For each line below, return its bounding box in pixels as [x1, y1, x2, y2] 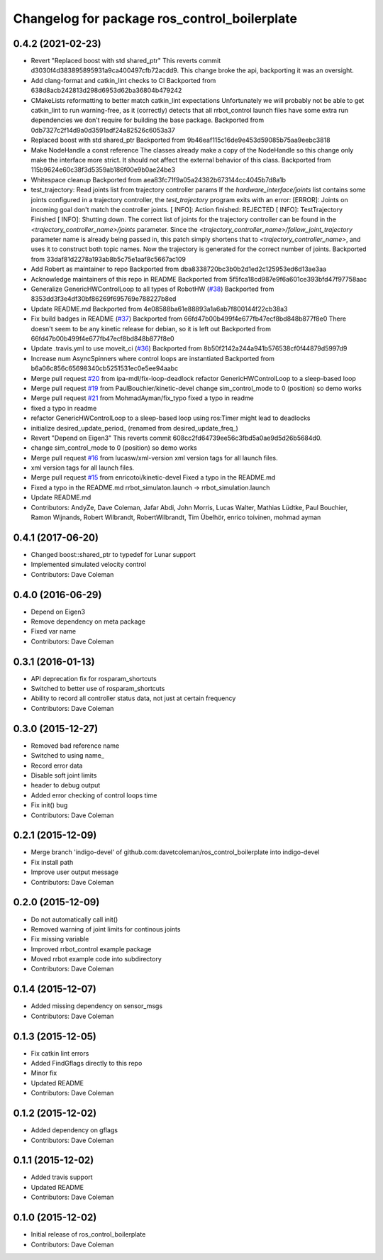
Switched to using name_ [30, 751, 104, 760]
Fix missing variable [30, 935, 89, 944]
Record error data [30, 761, 83, 770]
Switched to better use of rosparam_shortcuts [30, 685, 165, 693]
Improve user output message [30, 868, 118, 876]
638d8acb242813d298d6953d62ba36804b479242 [30, 86, 182, 95]
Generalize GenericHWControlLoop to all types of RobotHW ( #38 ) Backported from [30, 284, 274, 294]
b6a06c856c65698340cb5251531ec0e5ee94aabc [30, 364, 179, 372]
